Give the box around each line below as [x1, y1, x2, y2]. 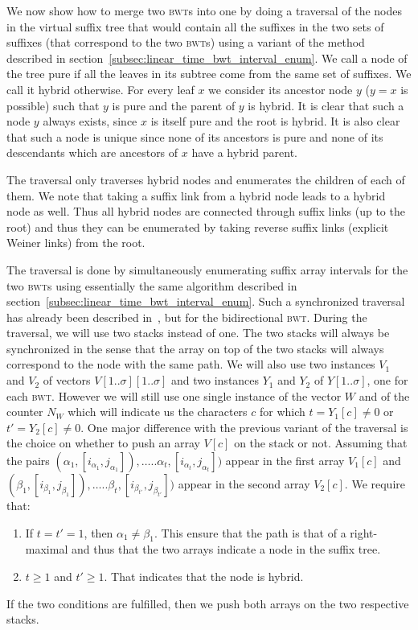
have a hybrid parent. [191, 144, 297, 161]
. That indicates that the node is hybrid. [104, 568, 304, 585]
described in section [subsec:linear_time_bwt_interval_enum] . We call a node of [6, 49, 408, 66]
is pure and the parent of [112, 97, 236, 113]
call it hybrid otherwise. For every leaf [6, 80, 195, 97]
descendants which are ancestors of [6, 144, 178, 161]
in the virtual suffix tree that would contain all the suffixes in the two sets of [6, 18, 384, 35]
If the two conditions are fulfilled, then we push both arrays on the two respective [6, 595, 409, 611]
